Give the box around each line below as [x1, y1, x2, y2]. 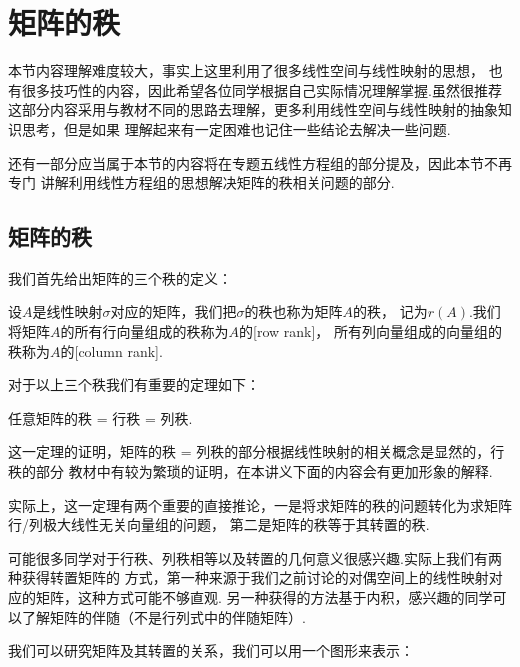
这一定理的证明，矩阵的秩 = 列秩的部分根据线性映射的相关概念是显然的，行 [8, 441, 505, 462]
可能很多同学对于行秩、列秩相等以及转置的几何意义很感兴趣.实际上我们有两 [8, 547, 502, 568]
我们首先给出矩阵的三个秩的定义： [8, 267, 232, 288]
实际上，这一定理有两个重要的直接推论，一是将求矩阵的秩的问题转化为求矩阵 [8, 494, 512, 515]
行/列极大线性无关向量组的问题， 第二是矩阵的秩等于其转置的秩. [8, 514, 430, 535]
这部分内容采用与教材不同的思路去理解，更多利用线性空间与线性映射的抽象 [8, 99, 498, 120]
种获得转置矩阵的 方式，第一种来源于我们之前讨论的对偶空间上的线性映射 [8, 567, 489, 588]
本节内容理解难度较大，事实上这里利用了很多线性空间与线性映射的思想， [8, 60, 484, 81]
